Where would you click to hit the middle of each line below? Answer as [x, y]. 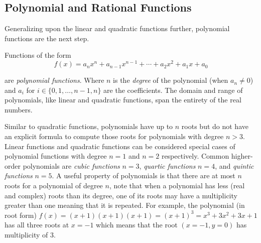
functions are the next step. [47, 38]
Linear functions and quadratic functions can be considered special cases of [120, 146]
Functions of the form [38, 55]
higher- [242, 156]
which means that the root [137, 225]
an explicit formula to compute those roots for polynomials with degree [114, 136]
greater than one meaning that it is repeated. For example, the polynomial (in [125, 205]
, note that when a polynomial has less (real [177, 185]
